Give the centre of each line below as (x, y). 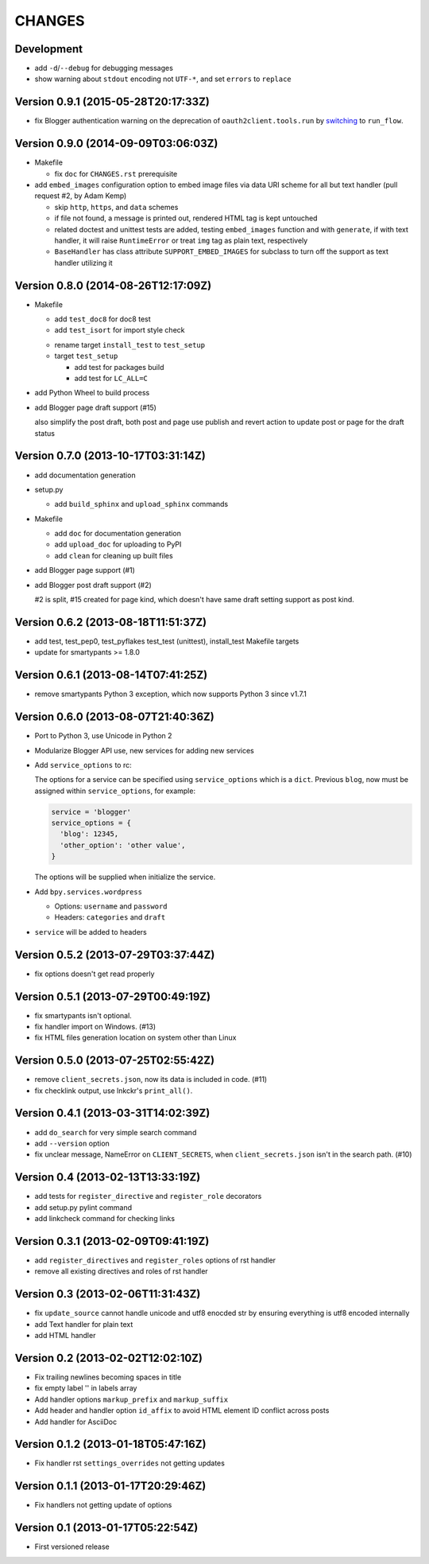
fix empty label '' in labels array (86, 1388)
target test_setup (86, 356)
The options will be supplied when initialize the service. (125, 877)
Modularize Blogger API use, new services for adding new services (144, 750)
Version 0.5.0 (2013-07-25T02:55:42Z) (114, 1061)
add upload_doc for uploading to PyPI (118, 544)
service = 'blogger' (91, 812)
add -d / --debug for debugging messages (104, 68)
